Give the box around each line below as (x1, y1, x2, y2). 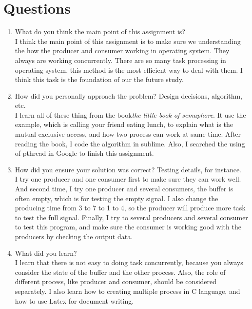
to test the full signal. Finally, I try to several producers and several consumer (15, 212, 248, 222)
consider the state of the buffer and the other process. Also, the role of (15, 267, 226, 277)
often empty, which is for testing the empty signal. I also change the (15, 193, 218, 203)
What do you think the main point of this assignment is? (15, 26, 185, 37)
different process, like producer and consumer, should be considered (15, 276, 217, 287)
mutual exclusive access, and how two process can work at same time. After (15, 129, 241, 139)
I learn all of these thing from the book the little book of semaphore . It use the (15, 109, 246, 120)
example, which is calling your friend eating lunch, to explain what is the (15, 119, 233, 129)
